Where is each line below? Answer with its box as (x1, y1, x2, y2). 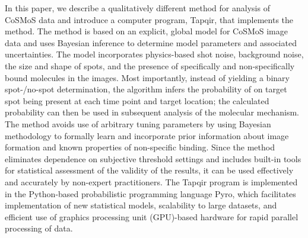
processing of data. (5, 222, 73, 234)
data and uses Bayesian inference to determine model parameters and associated (5, 36, 297, 49)
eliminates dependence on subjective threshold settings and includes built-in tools (5, 152, 301, 165)
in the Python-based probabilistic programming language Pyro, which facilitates (5, 187, 296, 200)
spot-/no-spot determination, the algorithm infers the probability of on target (5, 83, 287, 95)
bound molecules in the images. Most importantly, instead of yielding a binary (5, 71, 290, 83)
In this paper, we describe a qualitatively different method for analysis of (5, 2, 270, 14)
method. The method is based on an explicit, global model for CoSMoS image (5, 25, 288, 37)
